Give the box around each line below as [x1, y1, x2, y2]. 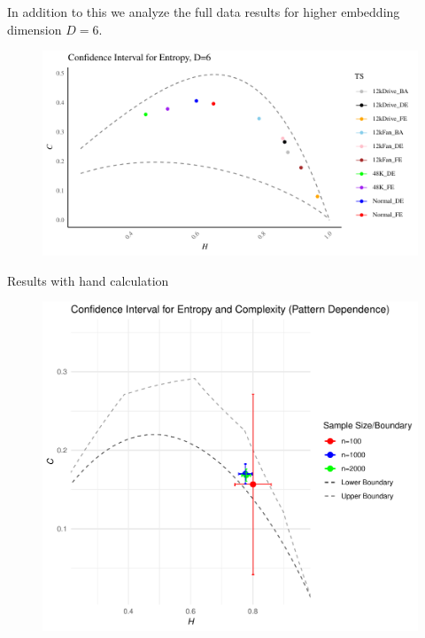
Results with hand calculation [7, 271, 169, 289]
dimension [7, 20, 62, 38]
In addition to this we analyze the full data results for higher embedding [7, 3, 400, 20]
